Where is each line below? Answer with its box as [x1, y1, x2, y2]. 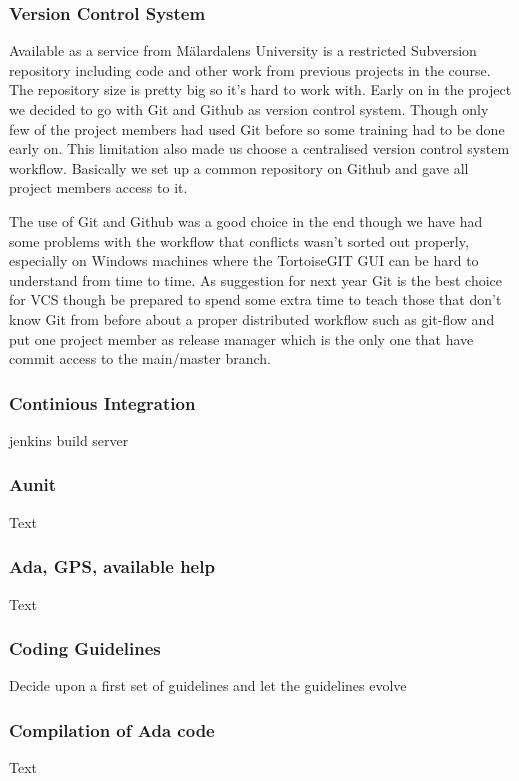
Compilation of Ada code [9, 717, 215, 742]
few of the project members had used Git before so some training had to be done [9, 118, 505, 139]
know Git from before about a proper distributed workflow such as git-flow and [9, 308, 495, 329]
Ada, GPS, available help [9, 554, 215, 579]
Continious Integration [9, 390, 196, 415]
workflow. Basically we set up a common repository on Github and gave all [9, 157, 469, 178]
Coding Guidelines [9, 636, 161, 661]
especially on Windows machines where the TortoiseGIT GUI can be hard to [9, 250, 479, 271]
